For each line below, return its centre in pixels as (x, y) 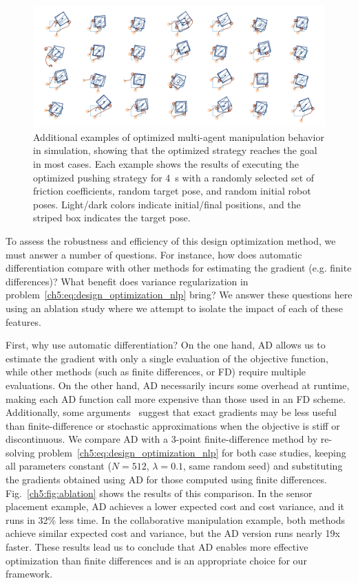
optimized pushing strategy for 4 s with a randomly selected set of (174, 177)
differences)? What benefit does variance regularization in (127, 281)
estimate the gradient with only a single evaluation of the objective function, (167, 358)
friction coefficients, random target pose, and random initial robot (172, 191)
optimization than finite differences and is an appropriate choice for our (156, 560)
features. (23, 321)
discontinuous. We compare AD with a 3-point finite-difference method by (162, 439)
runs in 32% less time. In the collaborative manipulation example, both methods (176, 519)
